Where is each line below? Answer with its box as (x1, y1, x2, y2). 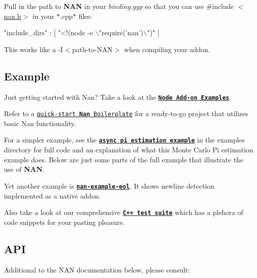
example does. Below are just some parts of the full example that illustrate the (4, 154, 244, 164)
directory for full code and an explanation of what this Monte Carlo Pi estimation (4, 144, 254, 155)
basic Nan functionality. (4, 118, 76, 128)
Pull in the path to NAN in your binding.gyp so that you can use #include (4, 1, 234, 11)
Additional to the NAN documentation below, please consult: (4, 264, 190, 275)
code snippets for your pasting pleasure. (4, 216, 125, 227)
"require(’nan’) (99, 27, 143, 38)
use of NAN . (4, 164, 45, 174)
